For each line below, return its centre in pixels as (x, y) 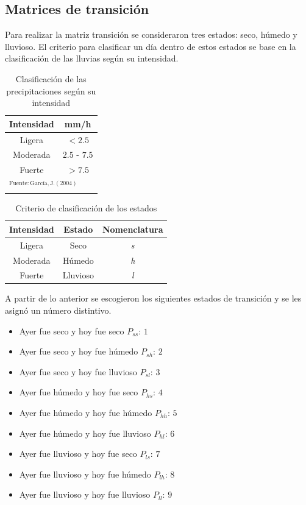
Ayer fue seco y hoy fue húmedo (79, 351)
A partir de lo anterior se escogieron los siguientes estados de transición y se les (153, 298)
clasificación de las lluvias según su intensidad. (92, 58)
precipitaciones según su (51, 90)
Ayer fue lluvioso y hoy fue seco (78, 454)
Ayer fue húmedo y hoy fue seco (79, 392)
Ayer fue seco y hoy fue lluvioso (78, 371)
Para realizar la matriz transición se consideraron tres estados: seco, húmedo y (151, 34)
